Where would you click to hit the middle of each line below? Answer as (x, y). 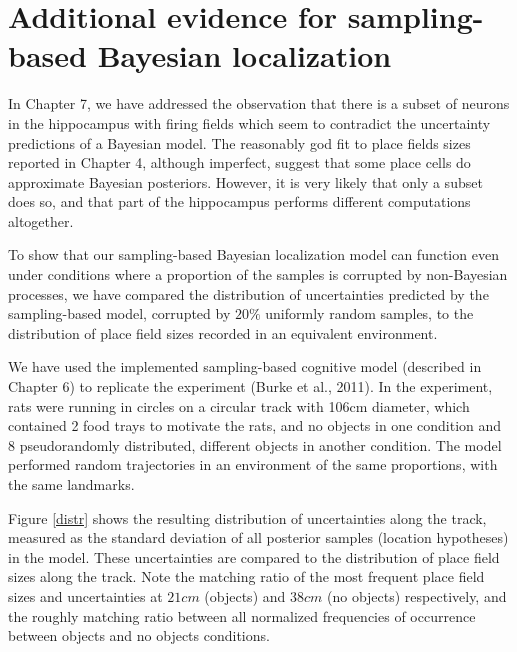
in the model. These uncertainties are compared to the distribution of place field (254, 556)
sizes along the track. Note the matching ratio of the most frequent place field (246, 576)
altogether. (41, 220)
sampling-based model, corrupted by (119, 313)
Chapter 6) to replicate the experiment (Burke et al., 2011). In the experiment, (250, 386)
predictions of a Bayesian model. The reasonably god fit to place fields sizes (239, 142)
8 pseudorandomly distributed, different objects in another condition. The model (255, 444)
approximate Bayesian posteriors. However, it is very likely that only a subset (245, 181)
